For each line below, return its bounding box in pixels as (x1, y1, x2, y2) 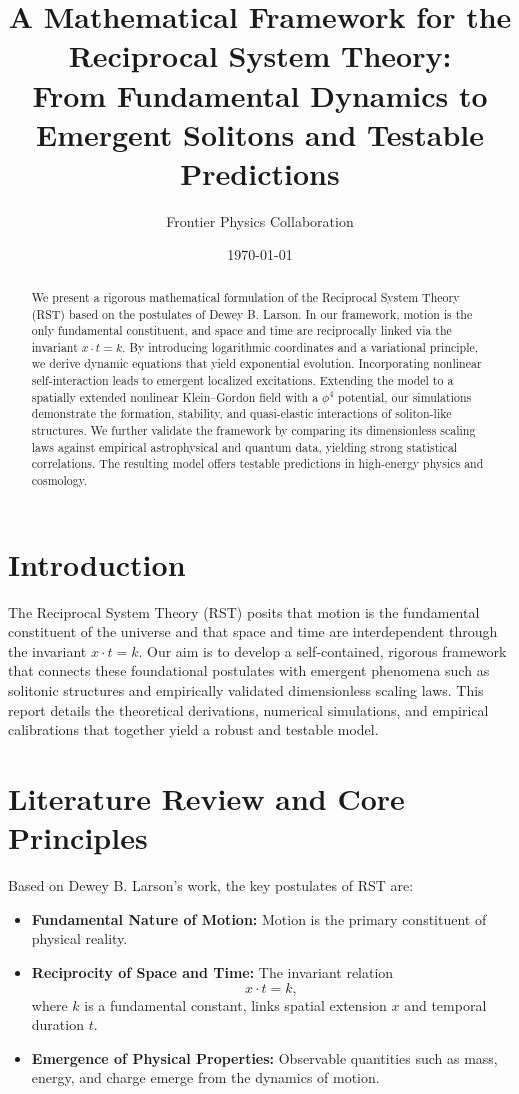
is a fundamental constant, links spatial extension (84, 994, 387, 1015)
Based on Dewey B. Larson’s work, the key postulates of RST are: (8, 875, 414, 896)
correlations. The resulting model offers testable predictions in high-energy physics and (31, 455, 484, 472)
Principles (8, 817, 148, 858)
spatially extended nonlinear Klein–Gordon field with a (31, 388, 319, 405)
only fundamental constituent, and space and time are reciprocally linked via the (31, 322, 452, 339)
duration (31, 1014, 84, 1035)
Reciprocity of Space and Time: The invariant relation (31, 961, 394, 982)
